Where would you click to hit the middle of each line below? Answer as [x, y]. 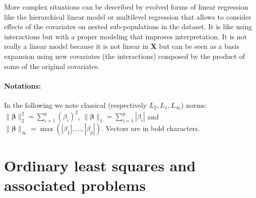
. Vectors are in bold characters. [151, 128]
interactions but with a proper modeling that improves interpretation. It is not [125, 36]
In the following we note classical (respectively [76, 105]
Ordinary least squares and [100, 166]
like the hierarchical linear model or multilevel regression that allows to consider [128, 16]
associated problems [75, 185]
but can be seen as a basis [199, 46]
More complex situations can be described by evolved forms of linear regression [126, 7]
